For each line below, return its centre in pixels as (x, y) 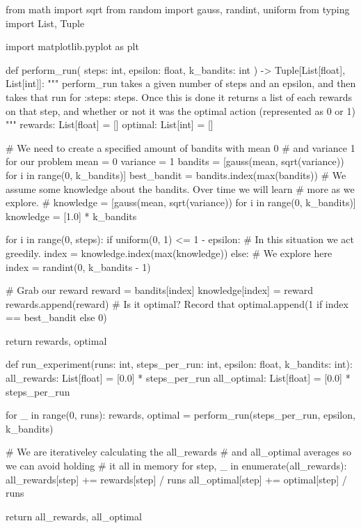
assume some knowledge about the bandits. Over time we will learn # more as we (180, 188)
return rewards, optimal (56, 340)
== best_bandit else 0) (56, 317)
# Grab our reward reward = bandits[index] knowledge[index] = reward (159, 290)
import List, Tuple (45, 23)
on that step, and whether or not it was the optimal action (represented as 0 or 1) (180, 110)
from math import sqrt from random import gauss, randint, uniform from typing (178, 9)
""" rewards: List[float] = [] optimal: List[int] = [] (110, 124)
